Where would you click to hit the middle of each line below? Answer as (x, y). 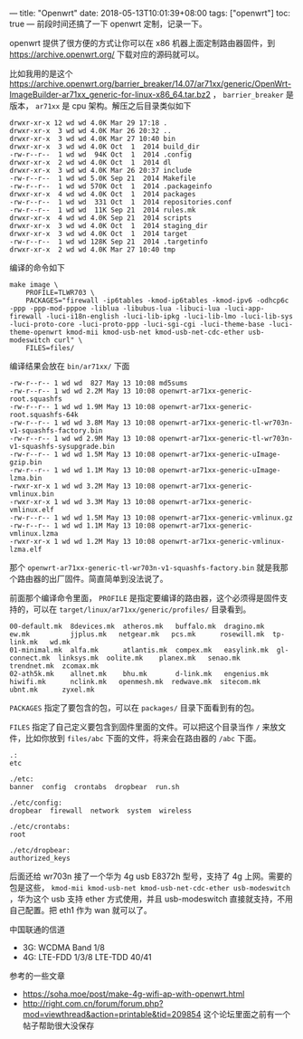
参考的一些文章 (37, 976)
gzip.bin (26, 462)
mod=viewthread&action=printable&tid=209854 (112, 1014)
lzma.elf (26, 549)
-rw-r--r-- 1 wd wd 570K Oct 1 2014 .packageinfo (111, 186)
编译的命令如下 (37, 267)
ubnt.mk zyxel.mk (52, 690)
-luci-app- (244, 309)
